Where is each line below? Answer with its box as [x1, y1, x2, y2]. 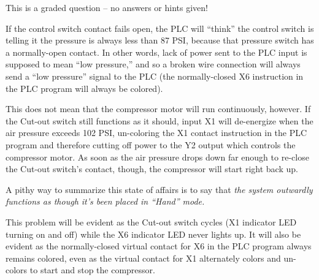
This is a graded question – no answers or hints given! [6, 1, 208, 13]
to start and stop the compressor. [29, 263, 155, 276]
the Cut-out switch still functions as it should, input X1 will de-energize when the [6, 114, 313, 127]
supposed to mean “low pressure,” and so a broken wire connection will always [6, 58, 301, 70]
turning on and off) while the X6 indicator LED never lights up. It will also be [6, 227, 301, 240]
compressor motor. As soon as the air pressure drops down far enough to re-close [6, 150, 309, 163]
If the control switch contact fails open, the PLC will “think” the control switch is [6, 21, 314, 34]
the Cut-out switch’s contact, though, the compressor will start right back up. [6, 162, 298, 175]
